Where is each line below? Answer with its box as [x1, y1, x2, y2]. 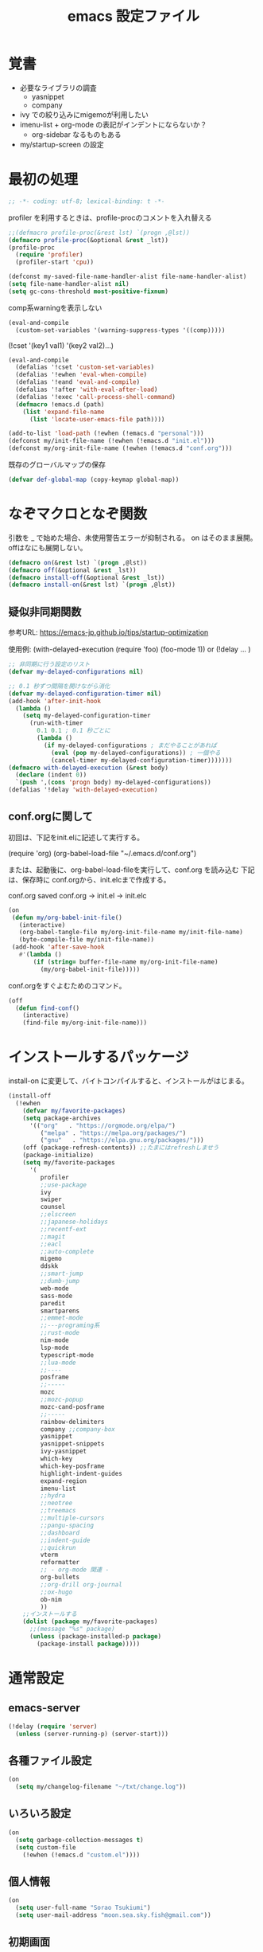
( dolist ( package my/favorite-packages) [22, 1618, 158, 1625]
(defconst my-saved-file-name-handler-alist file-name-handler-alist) [8, 272, 247, 281]
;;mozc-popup [40, 1395, 83, 1403]
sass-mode [40, 1292, 73, 1300]
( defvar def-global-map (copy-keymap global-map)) [8, 475, 180, 483]
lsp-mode [40, 1344, 69, 1352]
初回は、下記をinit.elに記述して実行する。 [8, 832, 145, 842]
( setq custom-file [15, 1843, 77, 1852]
